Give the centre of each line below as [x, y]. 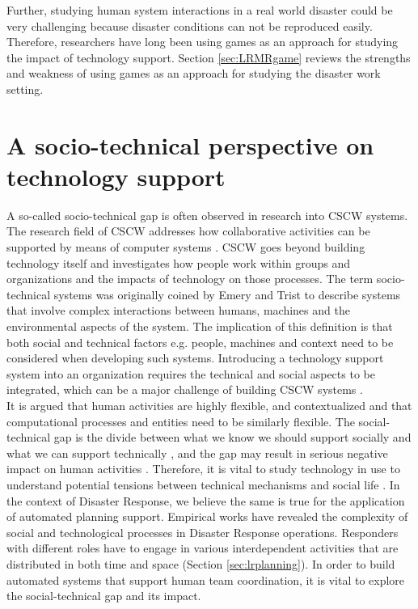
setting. [25, 89]
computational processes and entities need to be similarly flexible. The [181, 421]
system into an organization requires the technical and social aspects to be [191, 373]
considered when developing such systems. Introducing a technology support [195, 358]
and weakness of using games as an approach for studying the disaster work [194, 73]
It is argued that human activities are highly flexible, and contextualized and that [209, 405]
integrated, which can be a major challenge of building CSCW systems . [185, 389]
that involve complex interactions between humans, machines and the [178, 310]
